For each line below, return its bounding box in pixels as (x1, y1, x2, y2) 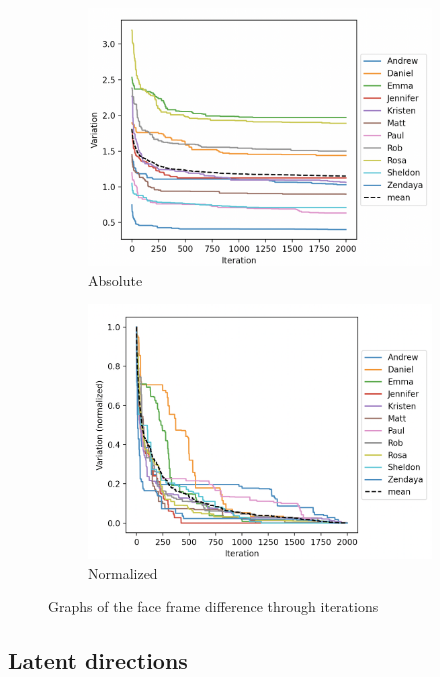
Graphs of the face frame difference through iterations (48, 596, 379, 617)
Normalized (88, 562, 158, 583)
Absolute (88, 269, 143, 290)
